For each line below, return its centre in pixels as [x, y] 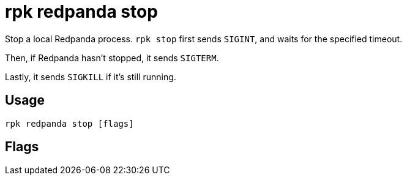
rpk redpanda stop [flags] [69, 123]
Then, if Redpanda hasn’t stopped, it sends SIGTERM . [112, 58]
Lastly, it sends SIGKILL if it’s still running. [91, 77]
